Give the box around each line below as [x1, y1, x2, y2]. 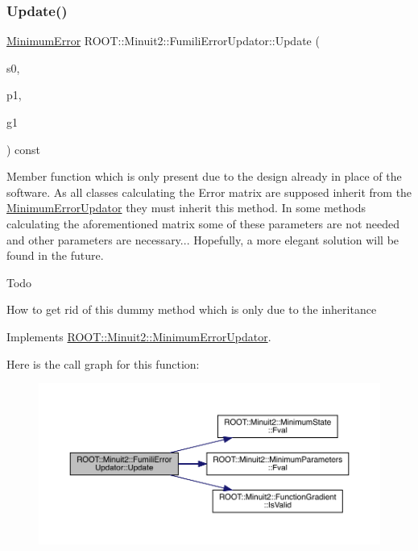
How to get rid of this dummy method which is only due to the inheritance [6, 301, 377, 318]
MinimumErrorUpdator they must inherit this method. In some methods [6, 199, 366, 216]
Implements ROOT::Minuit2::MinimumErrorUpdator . [6, 328, 271, 344]
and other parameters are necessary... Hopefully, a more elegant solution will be [6, 231, 399, 248]
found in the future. [6, 247, 104, 264]
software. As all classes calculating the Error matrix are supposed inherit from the [6, 183, 412, 200]
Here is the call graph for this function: [6, 355, 200, 372]
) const [6, 140, 41, 157]
